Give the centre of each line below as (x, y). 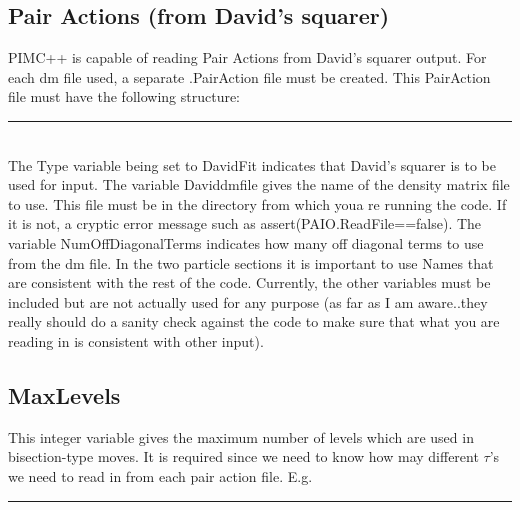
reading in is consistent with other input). (136, 340)
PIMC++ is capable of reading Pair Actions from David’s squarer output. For (247, 57)
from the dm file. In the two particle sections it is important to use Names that (251, 262)
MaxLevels (64, 394)
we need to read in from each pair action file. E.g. (160, 475)
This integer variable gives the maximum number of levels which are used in (241, 436)
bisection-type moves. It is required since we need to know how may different (243, 456)
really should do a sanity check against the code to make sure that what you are (254, 321)
